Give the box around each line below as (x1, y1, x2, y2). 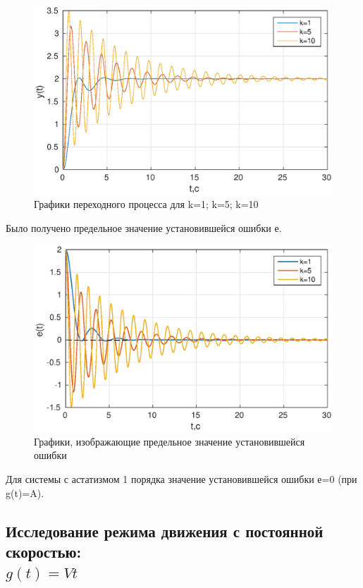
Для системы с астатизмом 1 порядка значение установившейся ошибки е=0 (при (6, 472, 357, 486)
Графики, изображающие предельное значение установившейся (34, 434, 305, 448)
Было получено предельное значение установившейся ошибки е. (6, 220, 282, 235)
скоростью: (6, 541, 82, 563)
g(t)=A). (6, 485, 44, 500)
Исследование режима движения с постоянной (6, 520, 324, 541)
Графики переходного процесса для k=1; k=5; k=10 (34, 197, 259, 212)
